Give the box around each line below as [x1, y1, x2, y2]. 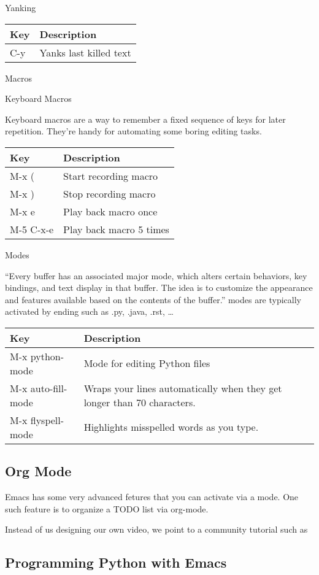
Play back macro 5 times [63, 222, 169, 236]
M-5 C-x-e [10, 222, 54, 236]
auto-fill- [30, 380, 67, 395]
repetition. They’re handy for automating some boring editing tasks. [5, 125, 262, 137]
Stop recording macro [63, 186, 156, 201]
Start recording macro [63, 168, 158, 183]
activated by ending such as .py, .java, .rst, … [5, 305, 174, 318]
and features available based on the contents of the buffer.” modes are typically [5, 293, 302, 306]
